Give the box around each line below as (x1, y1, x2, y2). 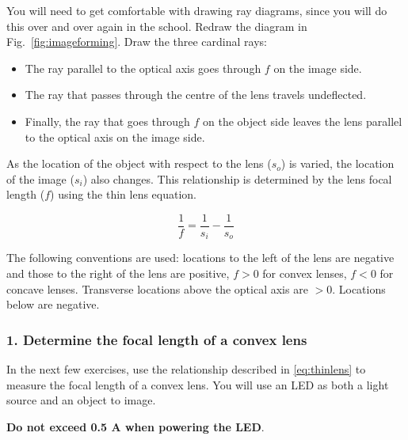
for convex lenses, (262, 265, 347, 282)
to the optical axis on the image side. (25, 128, 205, 145)
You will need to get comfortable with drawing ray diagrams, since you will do (6, 2, 387, 18)
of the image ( (6, 170, 74, 187)
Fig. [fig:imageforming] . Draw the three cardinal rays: (6, 33, 267, 50)
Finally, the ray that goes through (25, 112, 190, 129)
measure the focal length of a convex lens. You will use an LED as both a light (6, 376, 389, 393)
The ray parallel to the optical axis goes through (25, 59, 261, 76)
